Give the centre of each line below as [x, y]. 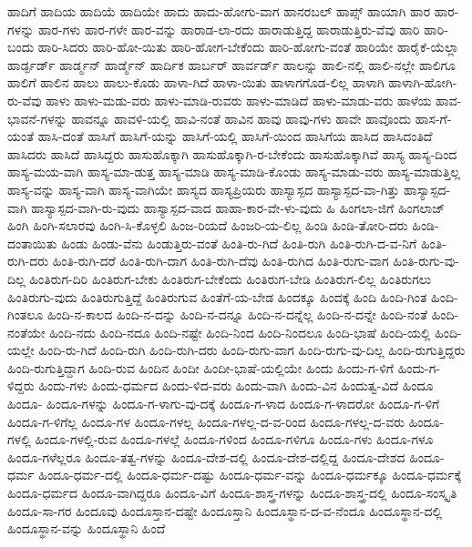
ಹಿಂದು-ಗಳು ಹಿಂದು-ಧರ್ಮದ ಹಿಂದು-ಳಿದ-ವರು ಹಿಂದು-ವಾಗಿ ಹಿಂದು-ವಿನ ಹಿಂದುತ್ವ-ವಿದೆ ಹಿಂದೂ [236, 385]
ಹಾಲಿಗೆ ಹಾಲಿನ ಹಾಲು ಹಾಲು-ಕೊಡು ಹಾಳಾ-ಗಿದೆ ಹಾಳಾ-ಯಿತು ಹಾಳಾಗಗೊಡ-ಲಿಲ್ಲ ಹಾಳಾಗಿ [196, 82]
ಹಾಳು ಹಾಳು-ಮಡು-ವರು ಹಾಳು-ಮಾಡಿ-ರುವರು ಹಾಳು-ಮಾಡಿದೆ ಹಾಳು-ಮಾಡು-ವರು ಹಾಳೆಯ [239, 100]
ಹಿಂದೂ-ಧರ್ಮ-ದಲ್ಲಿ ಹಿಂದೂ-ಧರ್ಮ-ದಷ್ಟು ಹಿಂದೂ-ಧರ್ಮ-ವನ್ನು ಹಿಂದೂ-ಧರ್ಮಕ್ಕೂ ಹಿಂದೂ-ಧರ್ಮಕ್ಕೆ [250, 475]
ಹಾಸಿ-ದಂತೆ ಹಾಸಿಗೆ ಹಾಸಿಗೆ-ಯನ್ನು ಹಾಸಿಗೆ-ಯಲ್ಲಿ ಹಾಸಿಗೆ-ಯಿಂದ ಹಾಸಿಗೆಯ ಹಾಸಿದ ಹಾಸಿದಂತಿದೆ [235, 136]
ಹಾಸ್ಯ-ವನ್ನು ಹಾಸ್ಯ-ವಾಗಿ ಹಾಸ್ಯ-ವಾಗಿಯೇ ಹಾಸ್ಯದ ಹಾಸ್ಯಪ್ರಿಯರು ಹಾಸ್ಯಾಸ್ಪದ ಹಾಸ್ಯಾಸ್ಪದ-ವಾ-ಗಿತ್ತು [204, 189]
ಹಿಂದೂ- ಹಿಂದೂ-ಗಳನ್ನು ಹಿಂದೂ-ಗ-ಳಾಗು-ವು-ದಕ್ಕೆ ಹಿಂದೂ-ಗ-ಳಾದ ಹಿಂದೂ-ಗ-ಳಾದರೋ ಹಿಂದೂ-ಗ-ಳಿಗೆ [224, 404]
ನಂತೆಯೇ [26, 332]
